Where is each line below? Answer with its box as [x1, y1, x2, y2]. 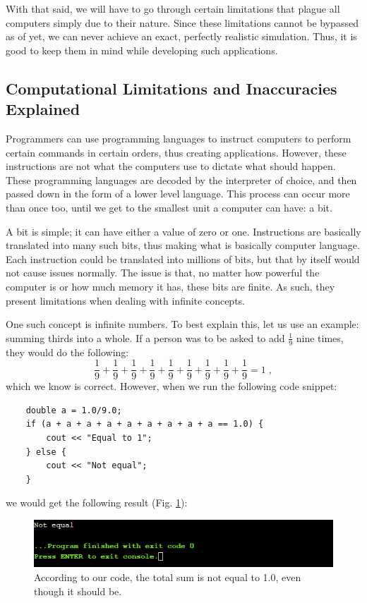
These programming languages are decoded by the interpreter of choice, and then [6, 172, 357, 187]
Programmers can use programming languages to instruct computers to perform [6, 130, 351, 145]
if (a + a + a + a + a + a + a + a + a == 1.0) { [25, 419, 264, 430]
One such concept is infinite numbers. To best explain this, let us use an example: [6, 317, 359, 331]
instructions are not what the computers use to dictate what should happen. [6, 159, 336, 173]
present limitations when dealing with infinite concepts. [6, 293, 246, 307]
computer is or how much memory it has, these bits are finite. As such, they [6, 279, 335, 293]
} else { [25, 446, 66, 457]
